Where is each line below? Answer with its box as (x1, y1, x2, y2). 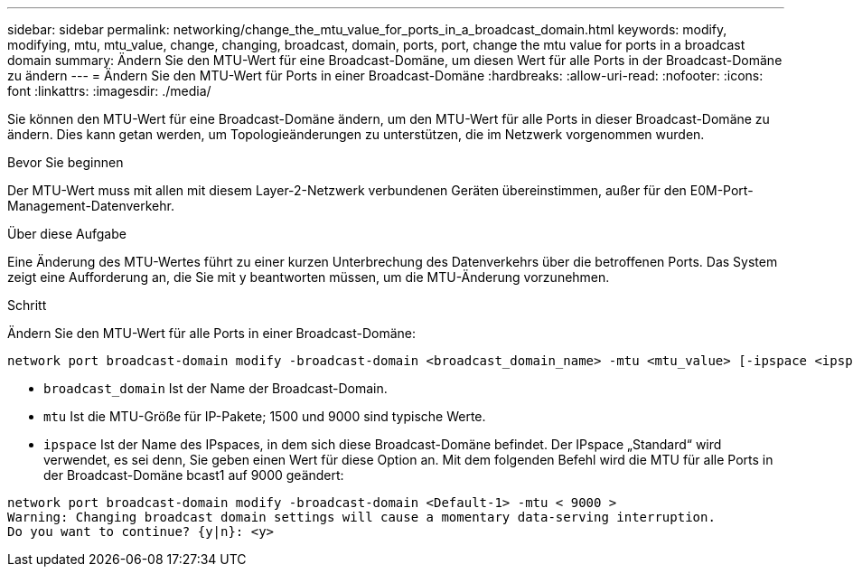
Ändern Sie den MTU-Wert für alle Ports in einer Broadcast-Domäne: (7, 325, 416, 341)
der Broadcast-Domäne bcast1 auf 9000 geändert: (43, 467, 344, 483)
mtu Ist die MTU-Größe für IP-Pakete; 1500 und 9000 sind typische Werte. (43, 409, 486, 424)
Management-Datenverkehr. (7, 198, 174, 213)
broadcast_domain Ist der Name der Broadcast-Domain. (43, 381, 388, 396)
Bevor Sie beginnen (7, 155, 124, 170)
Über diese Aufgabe (7, 226, 127, 241)
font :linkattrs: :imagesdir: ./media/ (7, 83, 211, 99)
